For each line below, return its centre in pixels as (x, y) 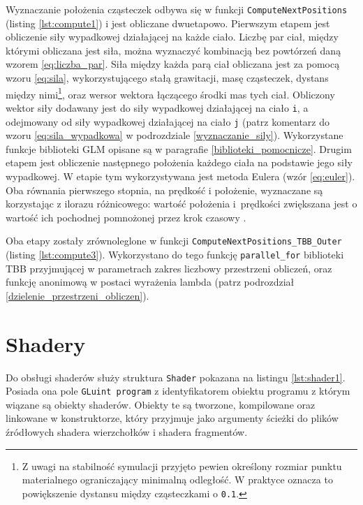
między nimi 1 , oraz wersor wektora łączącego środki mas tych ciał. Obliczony (170, 93)
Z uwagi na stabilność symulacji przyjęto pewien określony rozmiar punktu (182, 466)
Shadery (46, 343)
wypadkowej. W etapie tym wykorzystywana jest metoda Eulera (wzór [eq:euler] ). (180, 176)
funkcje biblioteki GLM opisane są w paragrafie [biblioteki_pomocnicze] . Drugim (179, 148)
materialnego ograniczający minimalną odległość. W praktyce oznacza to (177, 480)
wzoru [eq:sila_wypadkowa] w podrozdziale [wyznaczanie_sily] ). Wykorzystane (175, 135)
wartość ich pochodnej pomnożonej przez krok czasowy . (126, 217)
